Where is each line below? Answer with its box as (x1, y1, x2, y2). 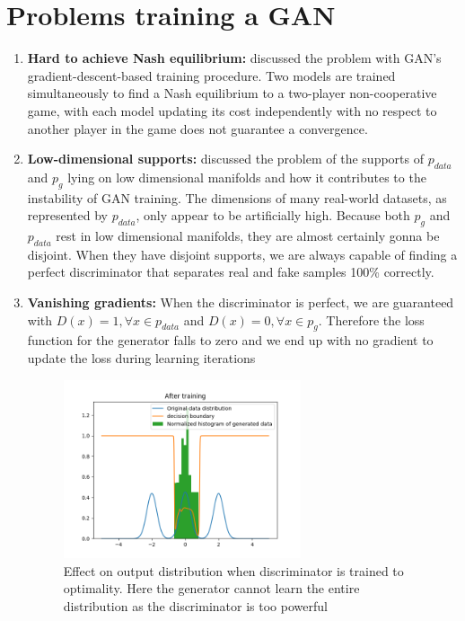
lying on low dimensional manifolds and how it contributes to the (67, 167, 426, 186)
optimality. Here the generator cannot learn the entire (63, 579, 360, 598)
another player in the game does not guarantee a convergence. (27, 119, 368, 138)
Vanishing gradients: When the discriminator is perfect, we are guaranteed (27, 293, 454, 312)
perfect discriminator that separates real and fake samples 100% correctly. (27, 262, 434, 281)
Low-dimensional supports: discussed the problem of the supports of (27, 149, 424, 168)
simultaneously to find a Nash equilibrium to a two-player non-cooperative (27, 84, 437, 102)
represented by (27, 206, 109, 225)
